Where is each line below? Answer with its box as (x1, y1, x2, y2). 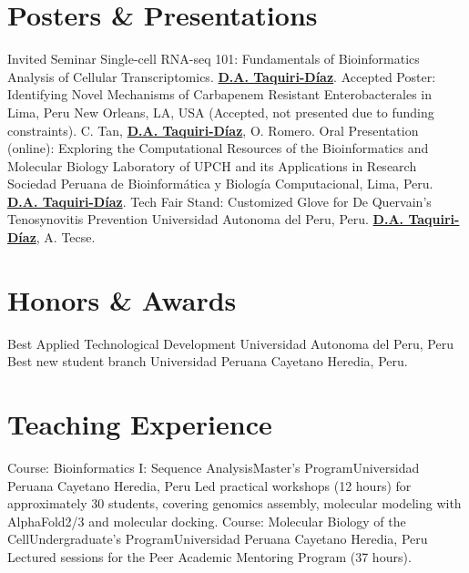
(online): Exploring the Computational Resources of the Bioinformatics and (7, 138, 429, 158)
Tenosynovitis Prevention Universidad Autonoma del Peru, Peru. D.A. (7, 210, 404, 229)
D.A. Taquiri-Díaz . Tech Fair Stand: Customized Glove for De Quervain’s (7, 191, 432, 210)
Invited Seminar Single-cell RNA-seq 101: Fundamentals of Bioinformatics (7, 49, 420, 68)
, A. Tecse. (36, 228, 96, 247)
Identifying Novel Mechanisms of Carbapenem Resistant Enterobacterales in (7, 85, 432, 104)
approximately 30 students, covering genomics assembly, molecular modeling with (7, 494, 462, 513)
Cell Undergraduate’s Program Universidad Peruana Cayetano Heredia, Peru (7, 529, 428, 548)
